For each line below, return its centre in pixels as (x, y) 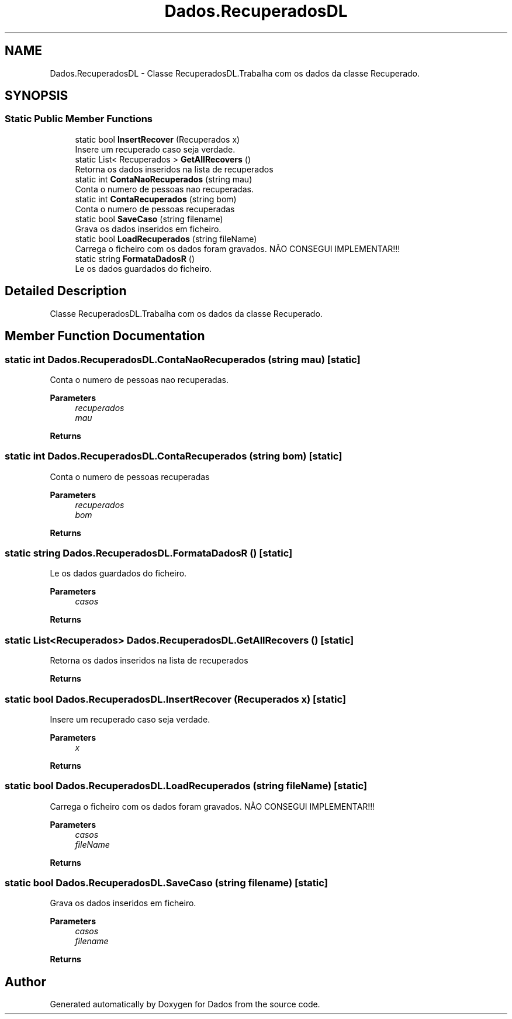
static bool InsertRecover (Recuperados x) (158, 139)
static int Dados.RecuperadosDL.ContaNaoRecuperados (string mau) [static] (183, 359)
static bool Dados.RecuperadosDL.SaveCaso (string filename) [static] (166, 883)
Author (25, 982)
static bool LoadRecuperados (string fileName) (166, 239)
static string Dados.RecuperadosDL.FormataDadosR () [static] (149, 553)
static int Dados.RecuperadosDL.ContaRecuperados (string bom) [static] (174, 456)
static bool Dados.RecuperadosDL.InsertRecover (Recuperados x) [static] (175, 699)
